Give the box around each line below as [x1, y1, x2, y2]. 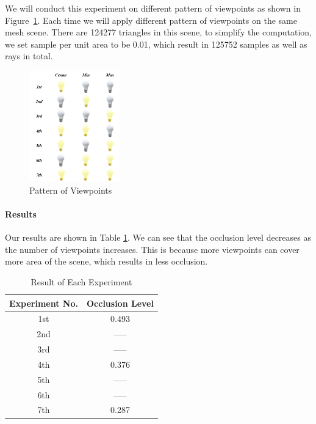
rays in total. [5, 49, 53, 62]
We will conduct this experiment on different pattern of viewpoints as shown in [5, 2, 301, 14]
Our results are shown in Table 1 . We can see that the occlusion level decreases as [5, 231, 311, 244]
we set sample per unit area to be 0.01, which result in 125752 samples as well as [5, 37, 307, 50]
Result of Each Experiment [31, 275, 132, 288]
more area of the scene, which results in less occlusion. [5, 255, 208, 268]
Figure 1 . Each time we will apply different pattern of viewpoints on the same [5, 13, 297, 26]
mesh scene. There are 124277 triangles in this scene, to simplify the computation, [5, 26, 312, 38]
